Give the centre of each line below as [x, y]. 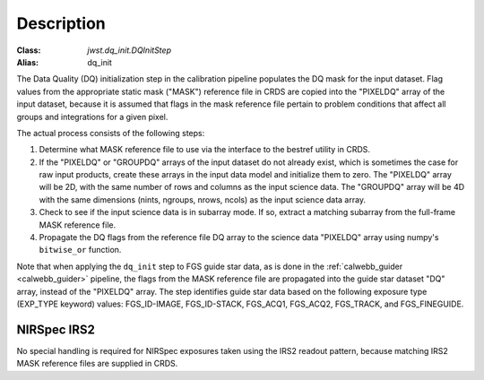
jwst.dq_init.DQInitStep [130, 50]
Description [61, 23]
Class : [29, 50]
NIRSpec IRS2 [56, 329]
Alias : [28, 62]
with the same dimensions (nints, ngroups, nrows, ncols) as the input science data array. [203, 199]
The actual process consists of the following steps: [111, 133]
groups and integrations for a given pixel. [92, 117]
